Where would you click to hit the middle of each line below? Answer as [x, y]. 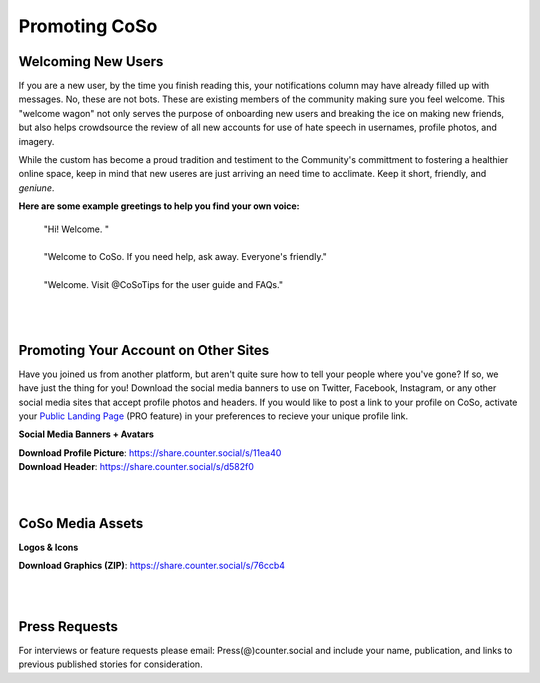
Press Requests [68, 626]
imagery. [36, 141]
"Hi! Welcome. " [76, 229]
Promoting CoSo [88, 26]
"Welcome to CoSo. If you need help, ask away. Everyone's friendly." [185, 257]
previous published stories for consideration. [111, 664]
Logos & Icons [48, 547]
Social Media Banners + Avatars [86, 434]
